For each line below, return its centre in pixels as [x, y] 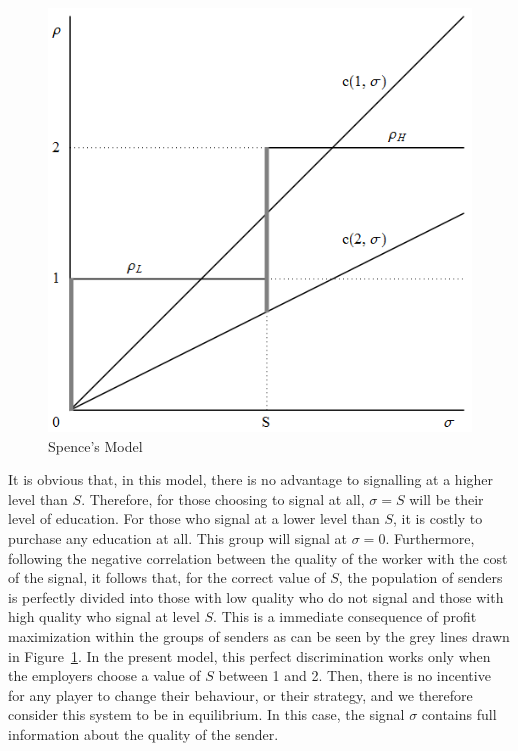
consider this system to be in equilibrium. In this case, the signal [206, 714]
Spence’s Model [95, 445]
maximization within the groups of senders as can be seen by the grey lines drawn [259, 635]
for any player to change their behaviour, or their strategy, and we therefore [240, 694]
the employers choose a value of [104, 675]
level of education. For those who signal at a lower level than [194, 518]
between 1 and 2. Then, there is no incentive [354, 675]
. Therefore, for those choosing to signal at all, [223, 498]
